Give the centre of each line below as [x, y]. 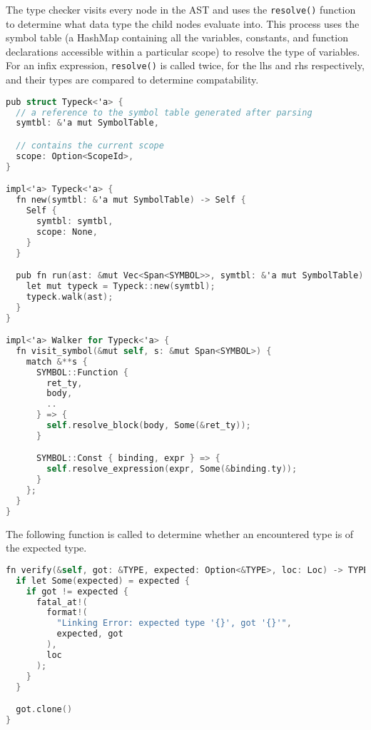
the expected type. [46, 548]
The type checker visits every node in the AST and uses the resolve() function [181, 9]
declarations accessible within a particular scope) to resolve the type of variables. [183, 51]
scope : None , [67, 232]
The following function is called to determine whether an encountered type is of [180, 533]
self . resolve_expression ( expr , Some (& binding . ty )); [172, 469]
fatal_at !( [62, 602]
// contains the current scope [90, 145]
